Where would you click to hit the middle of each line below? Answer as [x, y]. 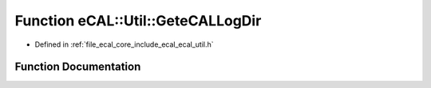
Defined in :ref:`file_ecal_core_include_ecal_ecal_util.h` [125, 44]
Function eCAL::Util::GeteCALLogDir [138, 21]
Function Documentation [78, 67]
